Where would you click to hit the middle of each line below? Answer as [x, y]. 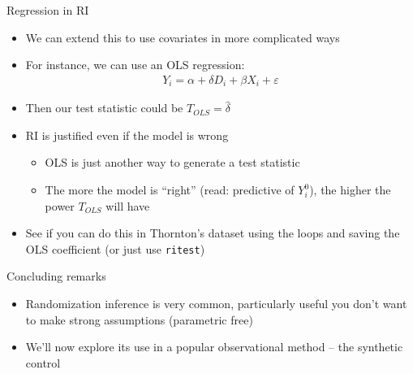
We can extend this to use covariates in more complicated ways [183, 37]
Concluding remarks [56, 276]
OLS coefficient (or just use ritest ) [115, 248]
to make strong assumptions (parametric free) [139, 319]
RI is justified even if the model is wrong [127, 135]
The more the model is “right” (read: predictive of [170, 190]
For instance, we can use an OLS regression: [135, 65]
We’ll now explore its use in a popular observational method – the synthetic [214, 347]
